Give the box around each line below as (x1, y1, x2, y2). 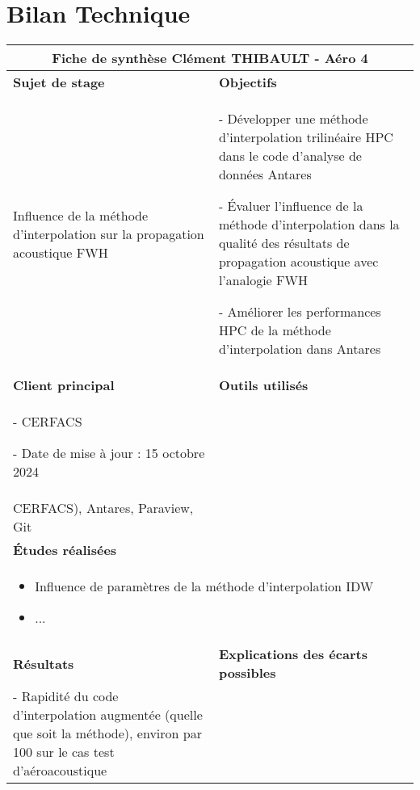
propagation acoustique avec (218, 252, 379, 271)
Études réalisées (13, 540, 117, 560)
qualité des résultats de (218, 233, 350, 253)
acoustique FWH (13, 242, 108, 262)
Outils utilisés (218, 376, 309, 395)
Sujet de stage (13, 73, 105, 92)
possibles (218, 663, 276, 683)
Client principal (13, 376, 115, 395)
